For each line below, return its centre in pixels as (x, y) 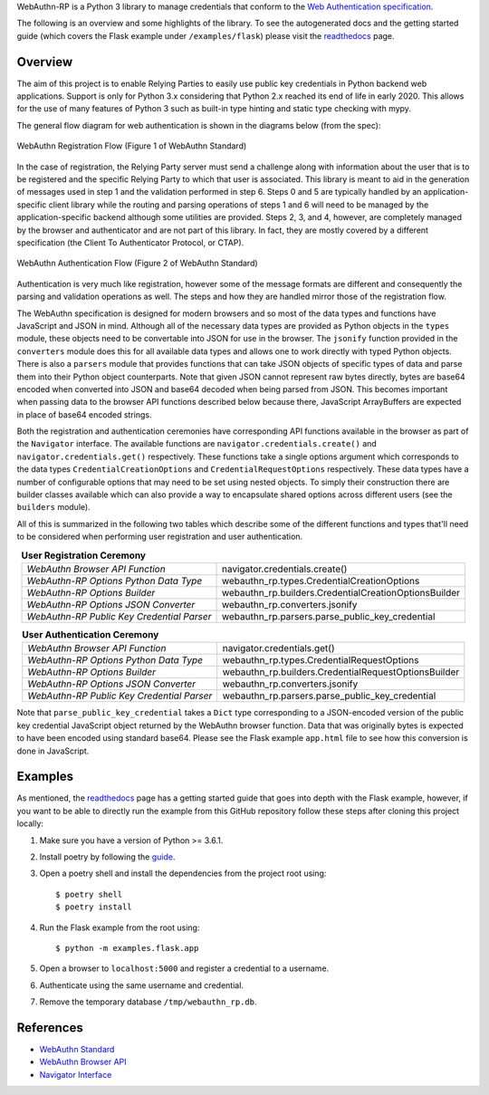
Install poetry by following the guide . (107, 857)
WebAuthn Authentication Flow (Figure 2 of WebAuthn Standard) (137, 264)
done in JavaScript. (53, 751)
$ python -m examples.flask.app (127, 948)
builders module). (53, 507)
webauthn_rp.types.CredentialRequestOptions (321, 660)
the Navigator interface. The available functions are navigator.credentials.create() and (197, 444)
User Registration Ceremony (84, 555)
